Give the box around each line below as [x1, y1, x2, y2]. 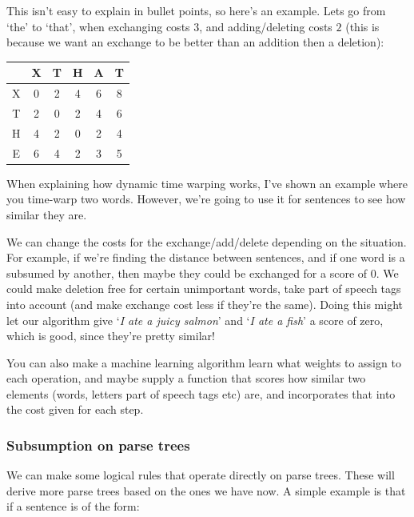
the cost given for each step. [6, 401, 144, 418]
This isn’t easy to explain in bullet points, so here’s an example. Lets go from [6, 2, 386, 18]
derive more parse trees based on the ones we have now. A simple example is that [6, 482, 406, 499]
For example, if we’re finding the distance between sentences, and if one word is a [6, 249, 405, 266]
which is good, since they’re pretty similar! [6, 327, 215, 344]
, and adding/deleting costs [199, 18, 332, 34]
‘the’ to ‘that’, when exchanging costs [6, 18, 190, 34]
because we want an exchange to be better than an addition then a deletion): [6, 34, 384, 50]
